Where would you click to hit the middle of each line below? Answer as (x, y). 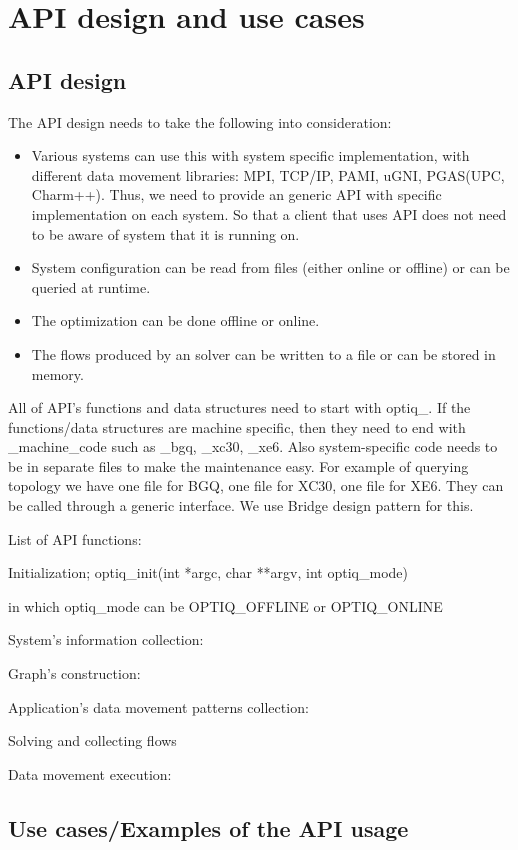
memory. (57, 373)
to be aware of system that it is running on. (165, 233)
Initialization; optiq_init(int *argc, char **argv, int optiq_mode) (208, 572)
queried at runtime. (91, 286)
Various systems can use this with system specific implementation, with (250, 155)
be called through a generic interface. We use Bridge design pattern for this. (241, 505)
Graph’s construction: (74, 673)
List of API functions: (75, 538)
